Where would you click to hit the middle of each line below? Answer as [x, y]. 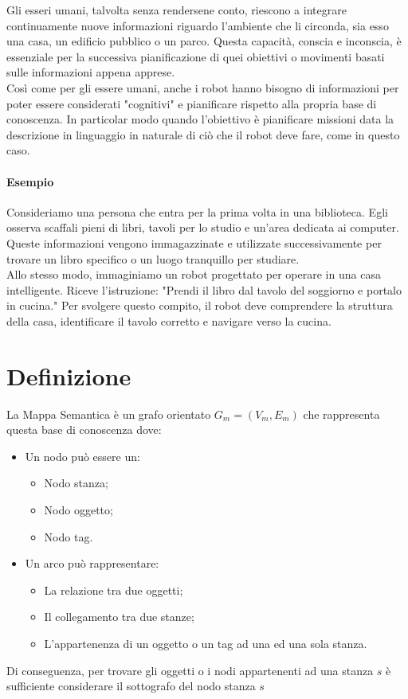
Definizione [69, 375]
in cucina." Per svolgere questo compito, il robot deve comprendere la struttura [200, 305]
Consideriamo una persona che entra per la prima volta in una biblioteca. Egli [197, 211]
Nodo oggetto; [78, 509]
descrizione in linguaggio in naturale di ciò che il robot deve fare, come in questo [203, 134]
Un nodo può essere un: [82, 456]
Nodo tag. [69, 536]
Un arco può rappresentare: [92, 563]
